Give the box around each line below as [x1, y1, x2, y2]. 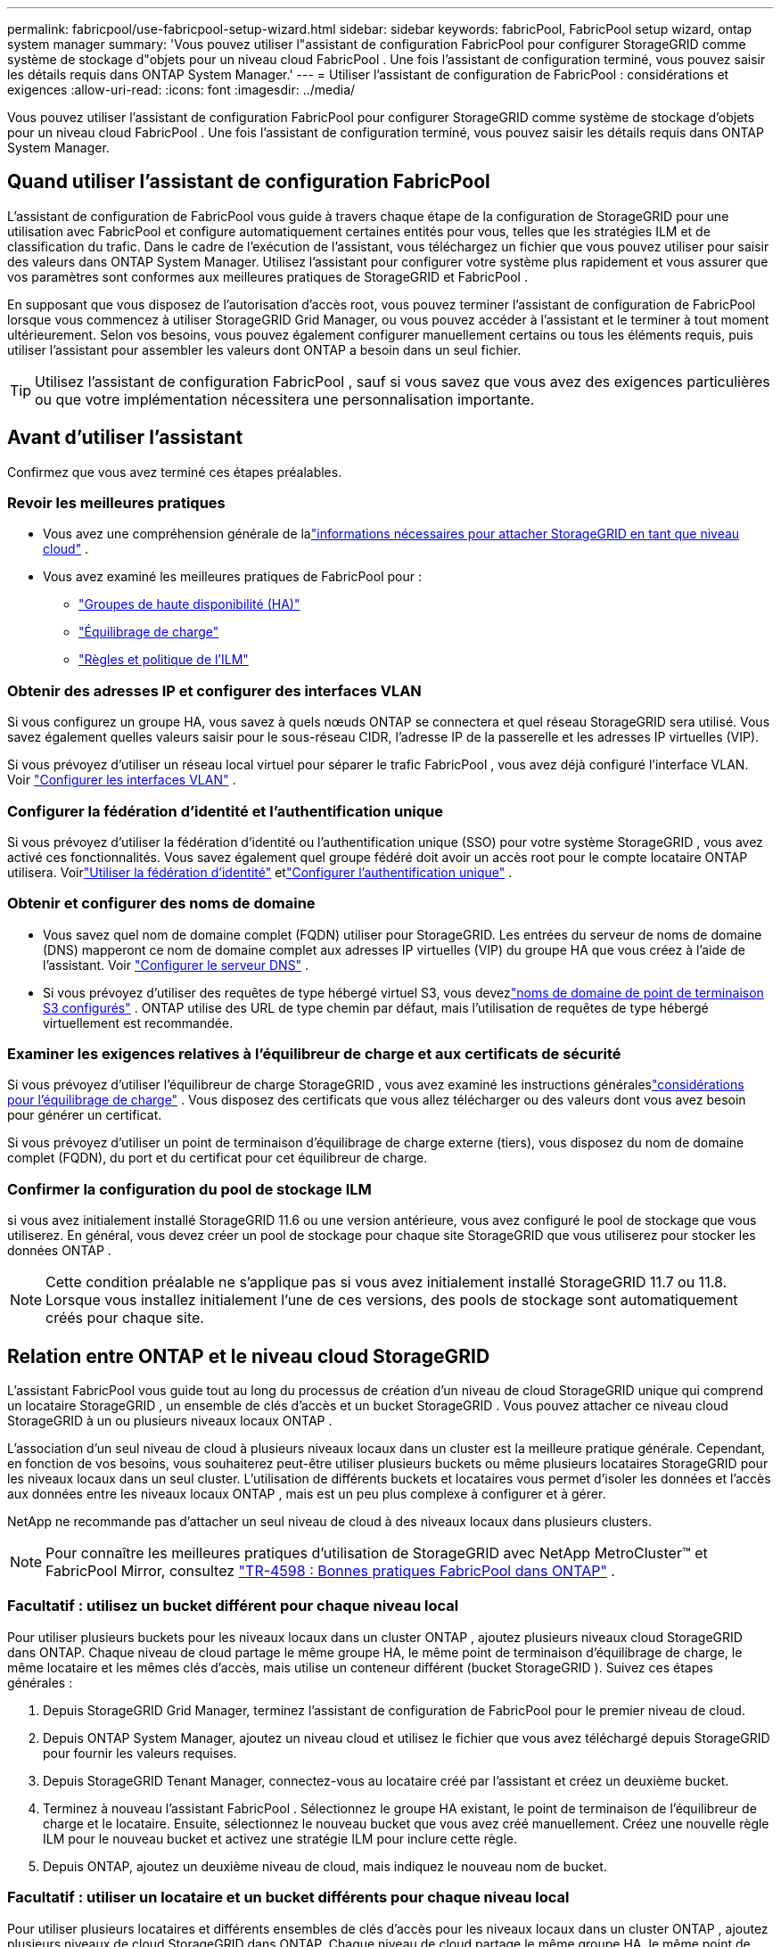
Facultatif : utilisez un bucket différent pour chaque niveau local [7, 1597, 459, 1615]
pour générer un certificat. [7, 1107, 162, 1123]
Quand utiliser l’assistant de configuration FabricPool [7, 170, 490, 193]
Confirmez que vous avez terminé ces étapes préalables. [7, 464, 342, 480]
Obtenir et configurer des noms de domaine [7, 894, 316, 913]
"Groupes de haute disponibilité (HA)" [78, 596, 300, 612]
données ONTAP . [7, 1243, 111, 1259]
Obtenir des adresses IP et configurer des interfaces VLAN [7, 681, 422, 700]
